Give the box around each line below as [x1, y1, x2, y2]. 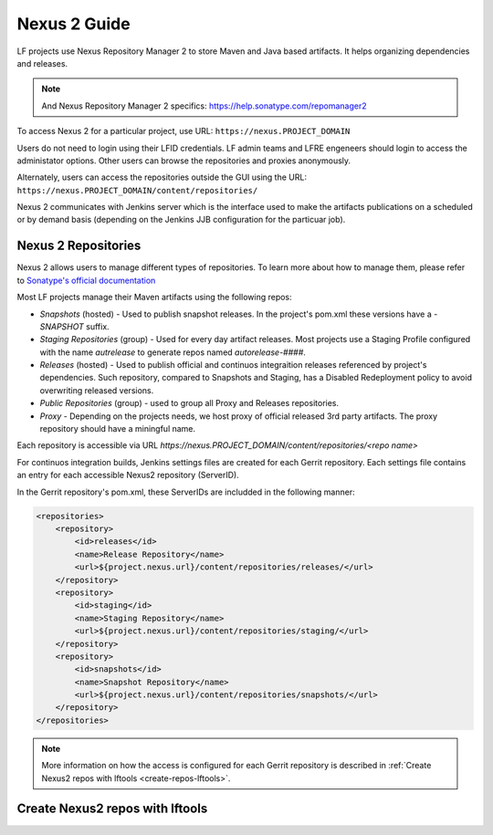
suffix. [85, 320, 110, 332]
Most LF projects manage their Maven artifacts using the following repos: [16, 292, 292, 303]
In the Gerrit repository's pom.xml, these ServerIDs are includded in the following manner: [16, 486, 355, 497]
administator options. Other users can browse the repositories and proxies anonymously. [16, 155, 351, 166]
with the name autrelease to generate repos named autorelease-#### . [39, 347, 306, 358]
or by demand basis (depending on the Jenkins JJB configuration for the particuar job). [16, 214, 346, 225]
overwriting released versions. [39, 384, 154, 396]
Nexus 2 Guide [16, 14, 131, 34]
